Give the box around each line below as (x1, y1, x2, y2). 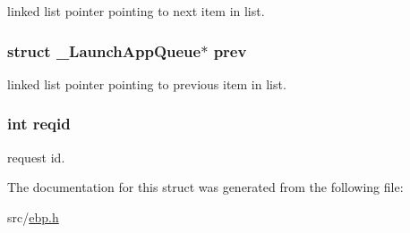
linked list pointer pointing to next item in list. (7, 2, 265, 20)
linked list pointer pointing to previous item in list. (7, 74, 286, 93)
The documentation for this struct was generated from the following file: (7, 178, 404, 196)
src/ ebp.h (7, 207, 59, 226)
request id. (7, 147, 65, 166)
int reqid (7, 112, 71, 135)
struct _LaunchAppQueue (7, 39, 201, 62)
